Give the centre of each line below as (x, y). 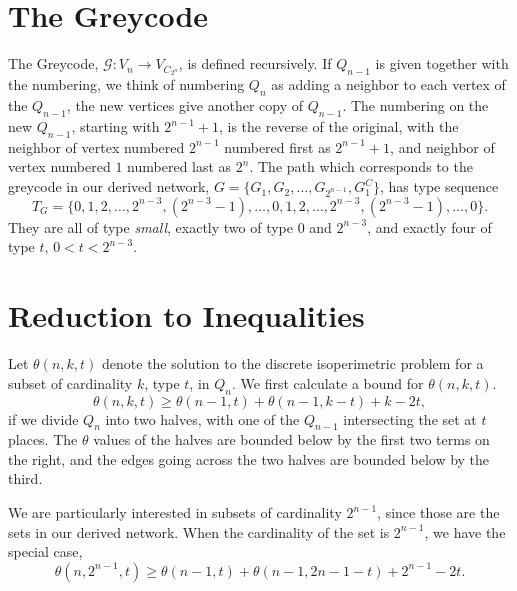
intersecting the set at (410, 418)
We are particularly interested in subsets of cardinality (175, 512)
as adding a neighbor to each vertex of (388, 84)
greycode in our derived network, (109, 186)
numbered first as (277, 146)
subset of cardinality (70, 382)
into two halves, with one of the (202, 418)
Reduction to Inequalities (186, 315)
